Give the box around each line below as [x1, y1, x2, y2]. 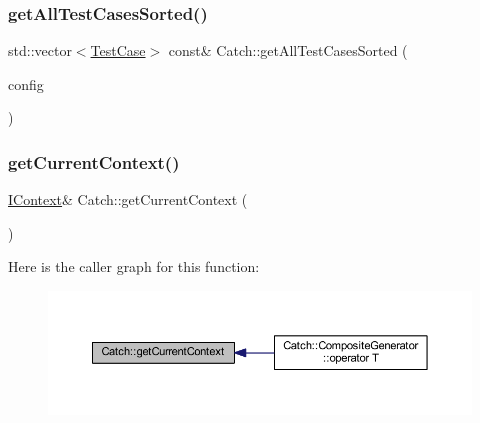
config [8, 73, 44, 94]
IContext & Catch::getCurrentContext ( [8, 189, 248, 210]
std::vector [8, 40, 72, 61]
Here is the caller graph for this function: [8, 256, 260, 277]
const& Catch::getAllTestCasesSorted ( [168, 40, 408, 61]
